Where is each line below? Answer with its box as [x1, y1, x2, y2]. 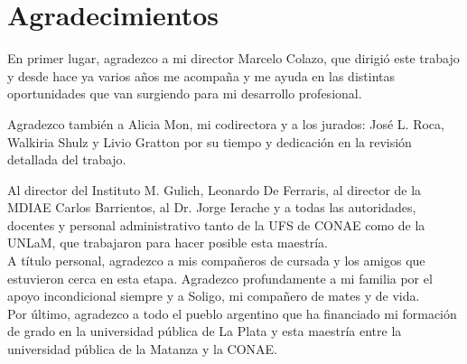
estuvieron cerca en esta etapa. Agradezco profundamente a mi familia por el [7, 268, 433, 287]
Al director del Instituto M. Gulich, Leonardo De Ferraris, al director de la [7, 180, 422, 199]
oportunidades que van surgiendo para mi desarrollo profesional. [7, 84, 362, 103]
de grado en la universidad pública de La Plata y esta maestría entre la [7, 322, 402, 341]
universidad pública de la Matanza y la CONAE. [7, 340, 278, 359]
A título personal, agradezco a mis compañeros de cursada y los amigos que [7, 251, 425, 270]
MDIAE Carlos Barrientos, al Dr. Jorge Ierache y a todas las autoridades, [7, 198, 416, 217]
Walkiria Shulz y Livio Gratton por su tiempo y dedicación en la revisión [7, 132, 412, 151]
